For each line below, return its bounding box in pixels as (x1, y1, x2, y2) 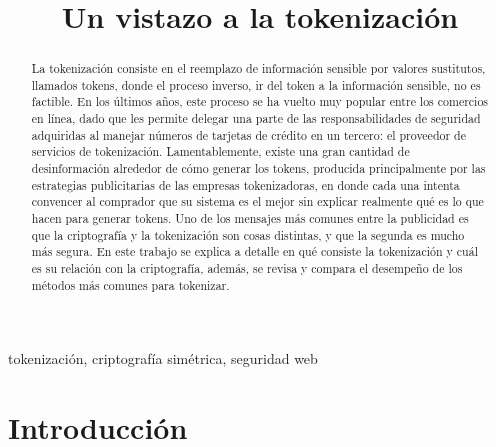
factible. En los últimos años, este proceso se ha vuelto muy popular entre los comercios (31, 93, 489, 110)
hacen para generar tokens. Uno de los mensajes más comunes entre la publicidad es (31, 210, 469, 227)
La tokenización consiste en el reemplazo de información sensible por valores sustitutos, (31, 60, 486, 77)
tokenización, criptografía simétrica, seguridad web (8, 348, 318, 369)
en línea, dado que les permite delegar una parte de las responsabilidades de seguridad (31, 110, 481, 127)
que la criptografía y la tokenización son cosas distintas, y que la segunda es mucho (31, 226, 465, 243)
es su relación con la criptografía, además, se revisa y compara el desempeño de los (31, 260, 463, 277)
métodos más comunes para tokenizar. (31, 276, 230, 293)
